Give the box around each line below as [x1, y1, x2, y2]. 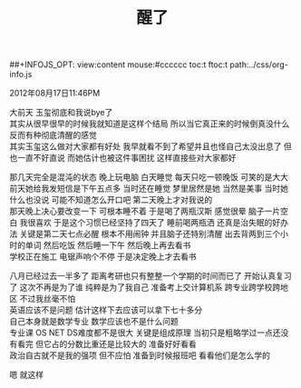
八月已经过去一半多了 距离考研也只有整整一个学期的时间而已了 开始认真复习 [9, 271, 292, 282]
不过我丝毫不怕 [19, 293, 75, 304]
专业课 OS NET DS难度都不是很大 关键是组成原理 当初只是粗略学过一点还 [9, 327, 281, 338]
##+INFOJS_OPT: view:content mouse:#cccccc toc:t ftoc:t [9, 59, 228, 70]
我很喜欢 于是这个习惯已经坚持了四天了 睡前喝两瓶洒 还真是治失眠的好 [19, 217, 281, 228]
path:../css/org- [229, 59, 288, 70]
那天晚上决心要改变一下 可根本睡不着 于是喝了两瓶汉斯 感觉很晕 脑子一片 [9, 205, 281, 217]
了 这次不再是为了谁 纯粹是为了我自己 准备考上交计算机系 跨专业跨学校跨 [9, 282, 281, 293]
